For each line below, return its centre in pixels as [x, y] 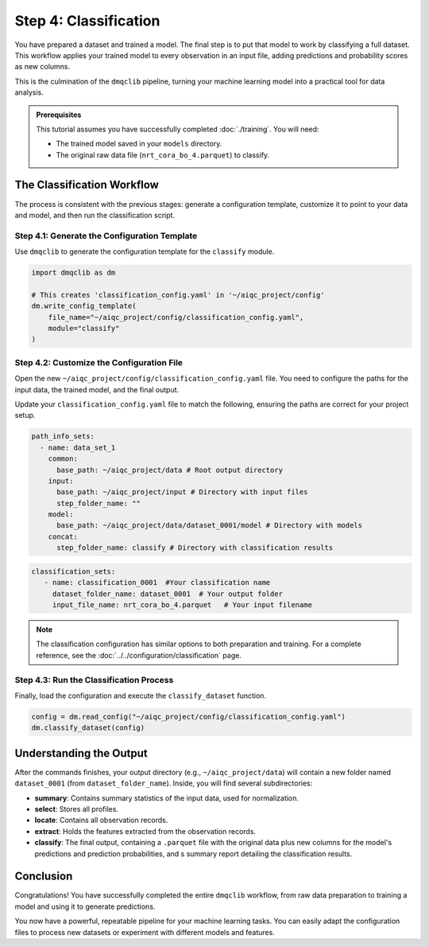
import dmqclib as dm [73, 273]
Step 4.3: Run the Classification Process [94, 680]
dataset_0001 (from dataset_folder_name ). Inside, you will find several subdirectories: [164, 783]
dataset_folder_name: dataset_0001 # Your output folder [168, 594]
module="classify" [84, 329]
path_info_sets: [63, 436]
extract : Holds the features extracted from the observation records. [145, 831]
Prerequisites [59, 115]
